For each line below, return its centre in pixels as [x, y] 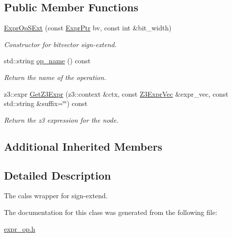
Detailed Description [58, 175]
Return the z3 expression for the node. [61, 119]
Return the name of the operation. [55, 77]
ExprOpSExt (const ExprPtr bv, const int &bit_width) [88, 28]
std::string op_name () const [47, 61]
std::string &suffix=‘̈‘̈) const [46, 103]
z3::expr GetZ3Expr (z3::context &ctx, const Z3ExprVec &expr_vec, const [116, 93]
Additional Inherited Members [83, 146]
